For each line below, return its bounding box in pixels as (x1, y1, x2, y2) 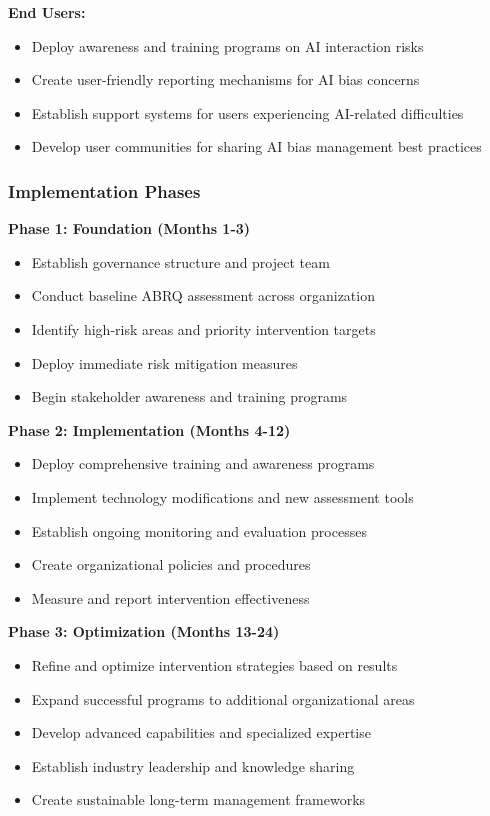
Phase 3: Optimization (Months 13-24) (8, 621, 280, 642)
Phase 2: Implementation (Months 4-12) (8, 419, 291, 440)
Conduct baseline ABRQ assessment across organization (31, 285, 375, 306)
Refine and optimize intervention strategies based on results (31, 654, 398, 675)
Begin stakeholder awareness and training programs (31, 386, 348, 407)
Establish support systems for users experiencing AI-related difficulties (31, 102, 464, 123)
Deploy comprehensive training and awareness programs (31, 453, 375, 474)
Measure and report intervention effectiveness (31, 587, 310, 608)
